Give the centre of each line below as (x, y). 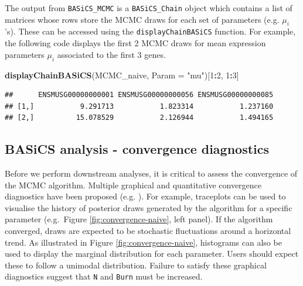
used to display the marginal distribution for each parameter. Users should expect (152, 254)
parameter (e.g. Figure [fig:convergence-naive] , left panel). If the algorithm (139, 219)
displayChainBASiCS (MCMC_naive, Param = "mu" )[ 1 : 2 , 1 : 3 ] (122, 75)
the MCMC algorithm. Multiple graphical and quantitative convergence (133, 185)
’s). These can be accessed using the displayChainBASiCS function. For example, (150, 31)
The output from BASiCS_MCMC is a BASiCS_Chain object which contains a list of (149, 8)
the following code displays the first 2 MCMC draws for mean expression (135, 43)
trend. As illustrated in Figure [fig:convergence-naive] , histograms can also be (143, 242)
